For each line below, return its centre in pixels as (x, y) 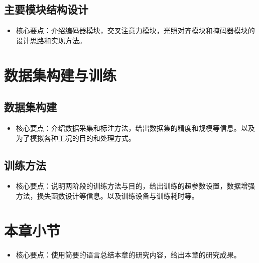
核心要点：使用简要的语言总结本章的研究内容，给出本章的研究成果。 (128, 254)
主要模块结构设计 (46, 9)
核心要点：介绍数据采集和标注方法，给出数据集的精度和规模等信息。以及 (135, 127)
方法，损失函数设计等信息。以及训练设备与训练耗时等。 (107, 195)
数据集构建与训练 (60, 75)
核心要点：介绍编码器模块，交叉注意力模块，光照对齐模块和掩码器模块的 (135, 30)
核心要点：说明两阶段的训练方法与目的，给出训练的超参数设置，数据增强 (135, 186)
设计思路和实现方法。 (51, 40)
